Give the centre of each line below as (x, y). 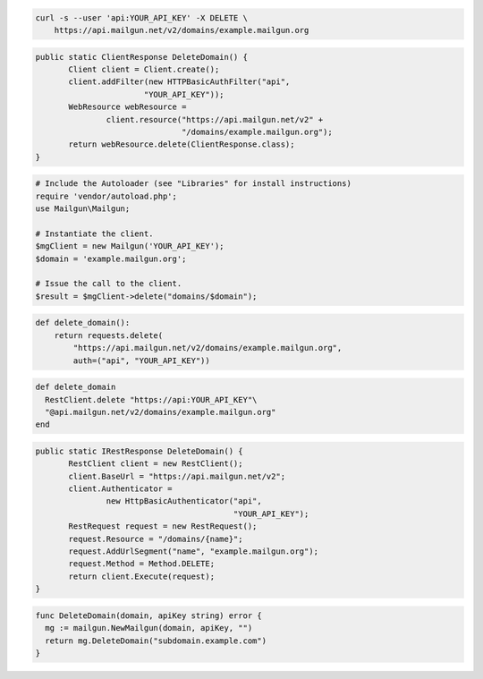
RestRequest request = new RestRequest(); (163, 526)
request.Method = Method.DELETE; (141, 564)
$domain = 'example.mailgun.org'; (111, 259)
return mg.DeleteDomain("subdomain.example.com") (156, 641)
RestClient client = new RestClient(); (156, 464)
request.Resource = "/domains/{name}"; (156, 539)
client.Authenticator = (121, 489)
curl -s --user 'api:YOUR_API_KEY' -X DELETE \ (141, 17)
